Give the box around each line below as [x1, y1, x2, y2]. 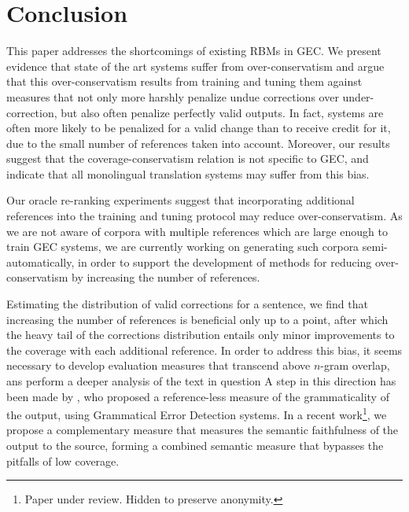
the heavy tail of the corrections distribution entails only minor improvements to [6, 326, 395, 343]
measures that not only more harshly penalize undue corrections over [6, 88, 339, 105]
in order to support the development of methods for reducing [78, 253, 372, 270]
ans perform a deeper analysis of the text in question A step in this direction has [6, 373, 396, 389]
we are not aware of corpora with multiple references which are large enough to [6, 223, 388, 239]
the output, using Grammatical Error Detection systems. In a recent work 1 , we [6, 404, 387, 422]
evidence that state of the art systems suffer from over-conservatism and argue [6, 57, 385, 74]
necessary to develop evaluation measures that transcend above [6, 357, 311, 374]
